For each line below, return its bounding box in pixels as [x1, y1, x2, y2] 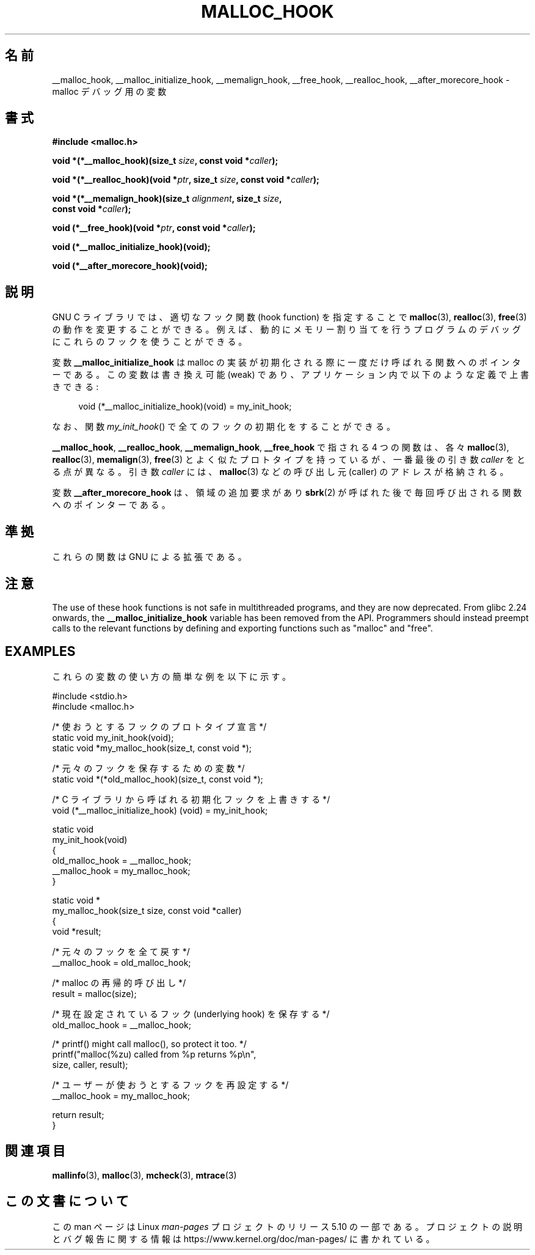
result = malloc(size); [52, 988, 137, 999]
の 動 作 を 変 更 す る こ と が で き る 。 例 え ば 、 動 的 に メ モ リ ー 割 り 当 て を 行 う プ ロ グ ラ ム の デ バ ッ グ [52, 324, 521, 335]
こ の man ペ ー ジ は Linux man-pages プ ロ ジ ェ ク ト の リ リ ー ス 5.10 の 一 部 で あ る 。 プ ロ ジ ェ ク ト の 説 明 [52, 1221, 523, 1232]
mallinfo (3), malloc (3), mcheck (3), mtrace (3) [52, 1169, 237, 1180]
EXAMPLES [5, 644, 76, 660]
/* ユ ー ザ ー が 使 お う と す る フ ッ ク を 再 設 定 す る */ [52, 1079, 289, 1090]
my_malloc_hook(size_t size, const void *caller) [52, 905, 242, 916]
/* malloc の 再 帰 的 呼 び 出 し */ [52, 977, 186, 988]
